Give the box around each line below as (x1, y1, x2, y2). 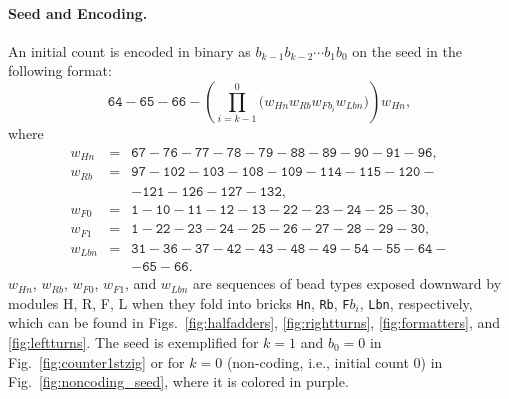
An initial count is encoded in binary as (8, 40, 251, 61)
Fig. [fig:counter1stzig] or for (8, 351, 185, 372)
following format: (8, 60, 112, 81)
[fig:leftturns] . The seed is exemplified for (8, 331, 259, 352)
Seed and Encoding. (8, 2, 148, 23)
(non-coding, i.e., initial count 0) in (226, 351, 443, 372)
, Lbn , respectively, (359, 292, 473, 313)
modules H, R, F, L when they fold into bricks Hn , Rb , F (8, 292, 350, 313)
